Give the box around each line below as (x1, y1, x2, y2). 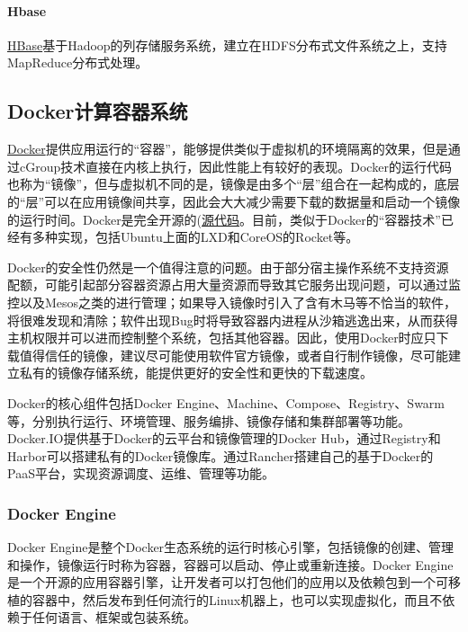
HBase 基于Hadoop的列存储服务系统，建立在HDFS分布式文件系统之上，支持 (7, 35, 447, 54)
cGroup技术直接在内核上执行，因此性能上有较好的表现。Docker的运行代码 (19, 156, 452, 175)
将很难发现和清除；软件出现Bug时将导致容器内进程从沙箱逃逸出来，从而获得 (7, 310, 458, 329)
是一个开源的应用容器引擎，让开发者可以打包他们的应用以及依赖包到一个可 (7, 573, 448, 592)
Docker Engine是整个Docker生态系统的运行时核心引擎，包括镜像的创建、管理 (7, 538, 454, 556)
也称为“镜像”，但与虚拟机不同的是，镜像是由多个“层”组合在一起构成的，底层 (7, 174, 460, 193)
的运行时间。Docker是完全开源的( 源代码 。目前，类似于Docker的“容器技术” (7, 209, 441, 228)
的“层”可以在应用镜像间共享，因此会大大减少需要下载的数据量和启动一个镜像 (7, 191, 461, 210)
